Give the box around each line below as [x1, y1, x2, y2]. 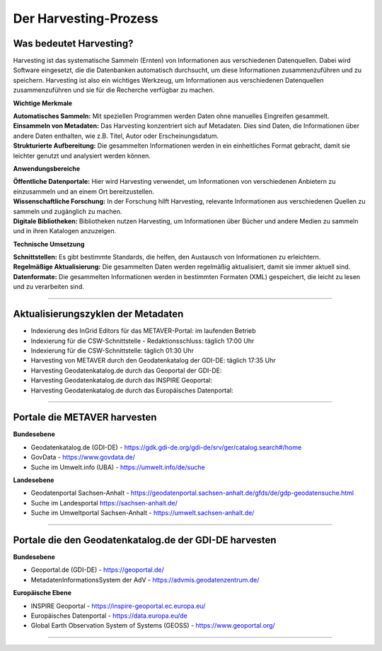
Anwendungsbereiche [13, 164, 81, 172]
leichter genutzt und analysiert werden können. [13, 151, 151, 160]
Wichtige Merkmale [13, 99, 73, 107]
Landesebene [13, 476, 54, 484]
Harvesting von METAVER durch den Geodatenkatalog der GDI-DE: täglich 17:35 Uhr [30, 356, 276, 365]
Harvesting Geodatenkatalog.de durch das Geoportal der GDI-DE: [30, 366, 222, 375]
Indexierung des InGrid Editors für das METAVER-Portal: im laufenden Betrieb [30, 327, 256, 335]
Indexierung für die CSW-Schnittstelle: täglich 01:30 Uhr [30, 346, 195, 355]
